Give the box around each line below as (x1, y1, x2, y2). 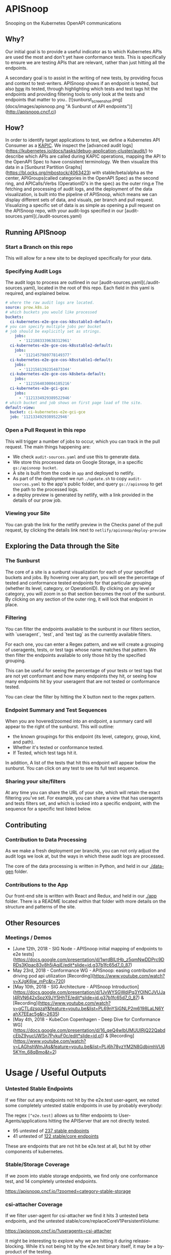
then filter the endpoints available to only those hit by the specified (5, 652, 146, 658)
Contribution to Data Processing (5, 836, 87, 843)
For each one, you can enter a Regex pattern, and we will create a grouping (5, 641, 164, 647)
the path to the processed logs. (12, 486, 79, 492)
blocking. (5, 1243, 25, 1249)
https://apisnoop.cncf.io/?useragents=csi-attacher (5, 1228, 112, 1234)
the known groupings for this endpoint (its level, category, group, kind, (12, 733, 161, 740)
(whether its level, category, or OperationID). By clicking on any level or (5, 585, 155, 591)
